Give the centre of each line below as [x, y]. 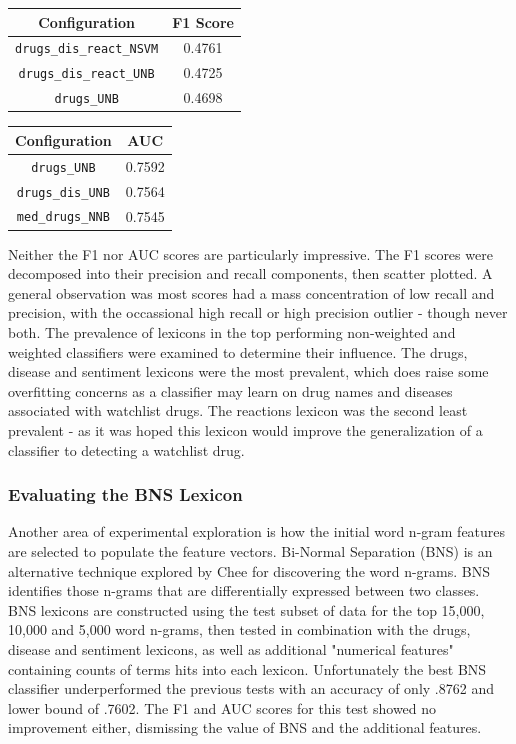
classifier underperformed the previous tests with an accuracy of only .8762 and [251, 688]
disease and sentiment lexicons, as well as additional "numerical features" [231, 648]
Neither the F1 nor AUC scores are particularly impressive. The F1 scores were [250, 253]
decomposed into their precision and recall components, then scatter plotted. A [250, 273]
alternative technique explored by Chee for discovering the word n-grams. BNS [249, 570]
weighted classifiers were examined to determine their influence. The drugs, [238, 351]
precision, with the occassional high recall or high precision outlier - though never [258, 312]
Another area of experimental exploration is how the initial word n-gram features [257, 531]
